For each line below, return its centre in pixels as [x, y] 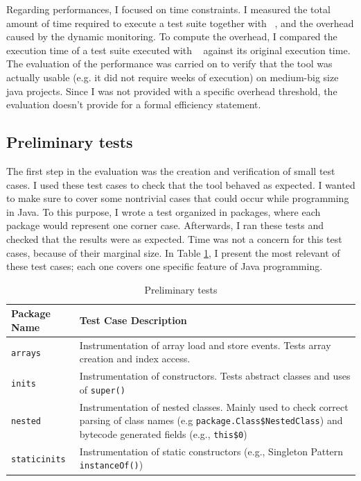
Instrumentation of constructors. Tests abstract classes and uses [215, 376]
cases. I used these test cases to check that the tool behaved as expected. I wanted [181, 184]
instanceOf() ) [111, 465]
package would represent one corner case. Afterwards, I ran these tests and [165, 225]
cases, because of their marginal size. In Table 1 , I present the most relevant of [173, 252]
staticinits [38, 459]
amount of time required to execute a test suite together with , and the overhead [180, 23]
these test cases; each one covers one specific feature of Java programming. [165, 266]
